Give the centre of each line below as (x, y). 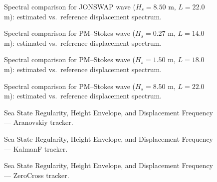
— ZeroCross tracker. (37, 175)
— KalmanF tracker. (36, 148)
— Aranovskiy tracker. (39, 122)
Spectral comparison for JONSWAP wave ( (70, 6)
